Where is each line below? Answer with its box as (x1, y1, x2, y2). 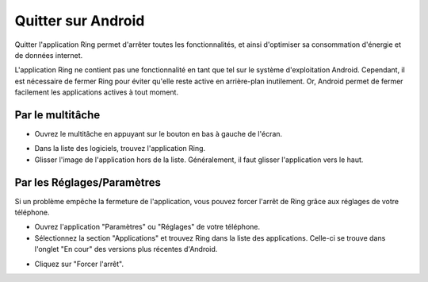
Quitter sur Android (14, 12, 145, 29)
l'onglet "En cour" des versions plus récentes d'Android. (34, 245, 218, 254)
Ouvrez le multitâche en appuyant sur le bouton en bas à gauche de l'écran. (34, 129, 283, 139)
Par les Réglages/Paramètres (14, 176, 162, 189)
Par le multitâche (14, 108, 101, 122)
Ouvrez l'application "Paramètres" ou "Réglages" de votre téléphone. (34, 222, 261, 232)
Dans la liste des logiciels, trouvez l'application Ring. (34, 144, 206, 153)
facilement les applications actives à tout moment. (14, 87, 178, 97)
